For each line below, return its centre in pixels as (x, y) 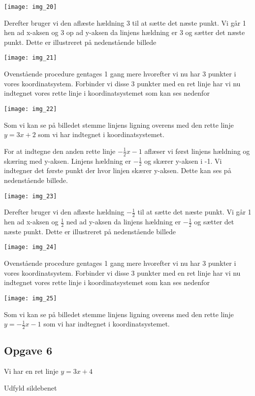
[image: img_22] (31, 109)
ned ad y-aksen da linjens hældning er (124, 222)
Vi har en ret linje (31, 371)
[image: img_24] (31, 247)
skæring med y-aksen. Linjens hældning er (67, 161)
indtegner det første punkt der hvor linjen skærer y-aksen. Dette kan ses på (118, 170)
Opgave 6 (28, 350)
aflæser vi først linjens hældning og (197, 151)
